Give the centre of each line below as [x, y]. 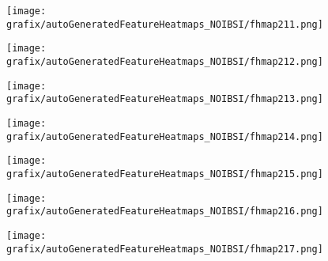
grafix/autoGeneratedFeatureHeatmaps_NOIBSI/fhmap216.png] [165, 212]
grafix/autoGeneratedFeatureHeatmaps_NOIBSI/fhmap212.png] [165, 61]
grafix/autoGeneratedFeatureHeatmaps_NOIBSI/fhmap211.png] [165, 24]
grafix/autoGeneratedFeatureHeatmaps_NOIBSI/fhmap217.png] [165, 249]
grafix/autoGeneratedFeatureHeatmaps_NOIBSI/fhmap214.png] [165, 136]
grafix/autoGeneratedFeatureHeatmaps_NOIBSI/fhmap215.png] [165, 174]
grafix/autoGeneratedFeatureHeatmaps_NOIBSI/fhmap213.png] [165, 99]
